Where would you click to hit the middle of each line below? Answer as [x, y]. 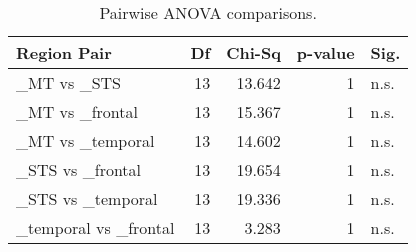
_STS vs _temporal [87, 198]
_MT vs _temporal [85, 140]
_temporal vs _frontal [95, 227]
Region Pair [64, 52]
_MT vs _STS [68, 82]
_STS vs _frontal [79, 169]
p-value [325, 52]
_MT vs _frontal [77, 111]
